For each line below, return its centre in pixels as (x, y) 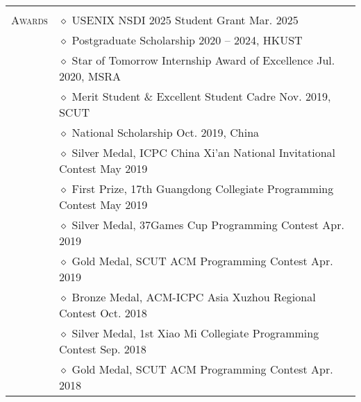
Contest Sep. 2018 (102, 349)
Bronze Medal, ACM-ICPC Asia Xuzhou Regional (194, 297)
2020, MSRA (90, 76)
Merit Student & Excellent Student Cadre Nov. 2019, (201, 96)
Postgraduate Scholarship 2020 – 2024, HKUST (187, 40)
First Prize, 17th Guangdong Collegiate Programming (203, 189)
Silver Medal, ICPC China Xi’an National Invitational (204, 152)
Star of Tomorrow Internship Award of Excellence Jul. (203, 60)
